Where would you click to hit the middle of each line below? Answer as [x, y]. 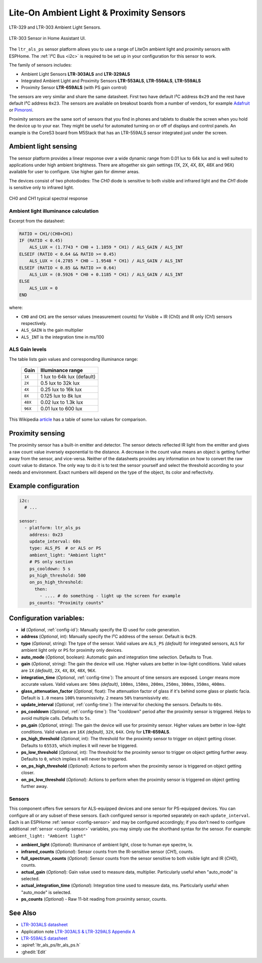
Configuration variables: [47, 618]
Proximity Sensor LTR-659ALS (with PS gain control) [74, 88]
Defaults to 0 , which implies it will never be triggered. [74, 759]
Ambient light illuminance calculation [54, 211]
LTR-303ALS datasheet [44, 925]
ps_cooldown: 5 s [50, 569]
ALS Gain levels [28, 349]
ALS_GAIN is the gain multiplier [52, 330]
